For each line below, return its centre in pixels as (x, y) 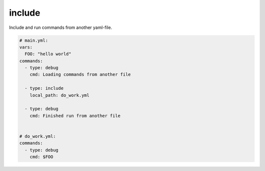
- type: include (44, 88)
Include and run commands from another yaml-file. (61, 27)
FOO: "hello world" (48, 54)
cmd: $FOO (41, 157)
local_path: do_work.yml (60, 95)
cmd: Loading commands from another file (80, 74)
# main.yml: (34, 40)
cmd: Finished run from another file (75, 116)
